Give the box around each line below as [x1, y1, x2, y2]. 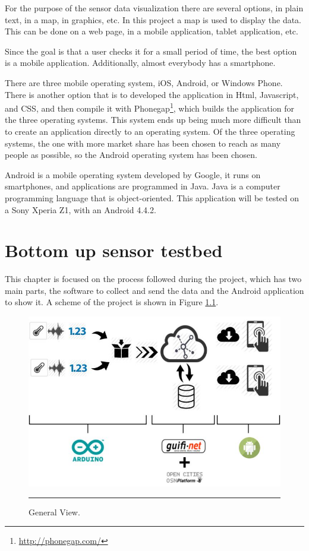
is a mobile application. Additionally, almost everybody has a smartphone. [5, 56, 276, 69]
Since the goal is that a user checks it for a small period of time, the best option [5, 45, 297, 57]
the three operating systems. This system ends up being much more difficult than [5, 113, 301, 126]
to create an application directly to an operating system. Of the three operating [5, 125, 295, 137]
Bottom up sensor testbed [5, 238, 223, 262]
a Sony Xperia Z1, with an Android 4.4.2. [5, 203, 156, 216]
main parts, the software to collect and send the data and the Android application [5, 284, 304, 296]
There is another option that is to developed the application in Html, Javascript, [5, 88, 299, 100]
